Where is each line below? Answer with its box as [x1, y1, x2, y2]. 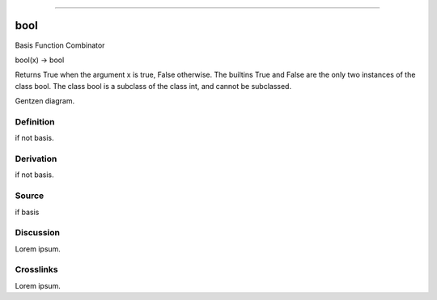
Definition [15, 116, 55, 127]
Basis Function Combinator [15, 40, 105, 50]
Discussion [15, 227, 61, 239]
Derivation [15, 153, 57, 164]
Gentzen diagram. [15, 96, 75, 106]
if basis [15, 207, 40, 217]
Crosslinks [15, 264, 58, 275]
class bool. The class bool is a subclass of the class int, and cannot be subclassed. [15, 81, 291, 91]
